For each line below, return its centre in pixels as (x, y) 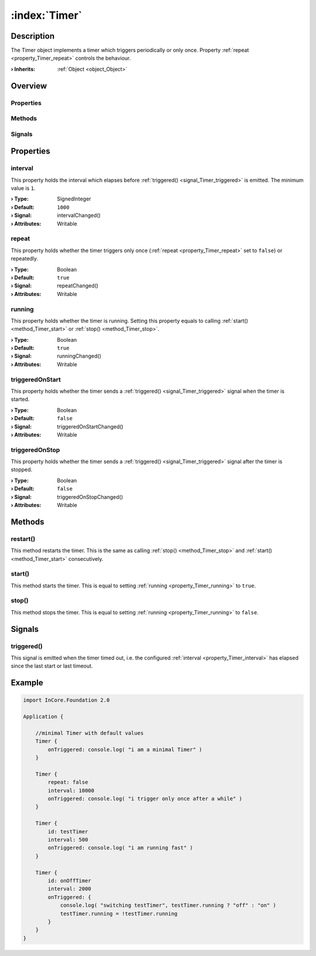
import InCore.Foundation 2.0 (66, 700)
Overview (29, 86)
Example (27, 683)
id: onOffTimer (70, 881)
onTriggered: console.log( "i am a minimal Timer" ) (125, 749)
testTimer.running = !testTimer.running (119, 914)
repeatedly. (24, 258)
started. (20, 399)
